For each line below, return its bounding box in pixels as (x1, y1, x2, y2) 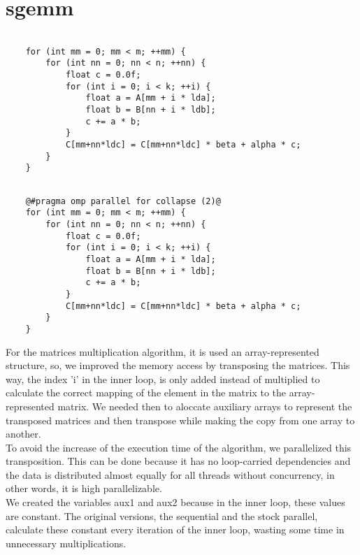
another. (6, 426, 41, 441)
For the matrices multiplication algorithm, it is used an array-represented (6, 344, 319, 359)
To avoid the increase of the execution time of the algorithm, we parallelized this (6, 440, 352, 454)
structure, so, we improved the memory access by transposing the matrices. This (6, 358, 350, 373)
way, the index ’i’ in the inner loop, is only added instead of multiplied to (6, 371, 320, 386)
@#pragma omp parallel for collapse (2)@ (25, 196, 221, 206)
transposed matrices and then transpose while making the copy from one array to (6, 412, 355, 427)
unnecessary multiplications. (6, 535, 127, 550)
